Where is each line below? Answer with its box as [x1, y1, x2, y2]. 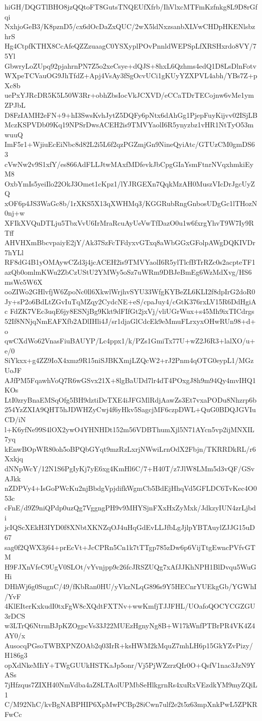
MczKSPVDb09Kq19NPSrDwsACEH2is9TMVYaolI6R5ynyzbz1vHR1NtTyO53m [5, 119, 254, 130]
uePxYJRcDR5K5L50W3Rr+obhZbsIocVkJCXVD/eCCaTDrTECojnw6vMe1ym [5, 90, 254, 100]
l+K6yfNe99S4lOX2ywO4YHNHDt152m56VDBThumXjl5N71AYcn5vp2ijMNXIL [5, 424, 254, 434]
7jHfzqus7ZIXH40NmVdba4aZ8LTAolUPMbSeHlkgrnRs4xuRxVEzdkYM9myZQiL [5, 679, 257, 689]
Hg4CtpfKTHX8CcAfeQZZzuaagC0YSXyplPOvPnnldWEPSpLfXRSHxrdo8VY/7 [5, 41, 256, 51]
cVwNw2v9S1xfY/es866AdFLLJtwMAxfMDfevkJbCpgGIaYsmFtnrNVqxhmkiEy [5, 158, 253, 169]
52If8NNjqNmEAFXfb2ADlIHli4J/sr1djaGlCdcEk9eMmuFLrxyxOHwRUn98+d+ [5, 316, 256, 326]
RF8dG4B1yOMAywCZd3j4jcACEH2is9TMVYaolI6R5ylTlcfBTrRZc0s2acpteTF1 [5, 257, 255, 267]
